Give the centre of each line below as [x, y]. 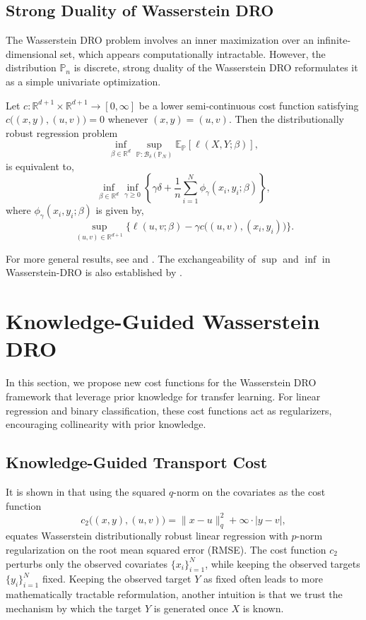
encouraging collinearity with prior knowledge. [106, 424]
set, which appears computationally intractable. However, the [193, 53]
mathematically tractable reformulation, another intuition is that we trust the [174, 594]
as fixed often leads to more [263, 579]
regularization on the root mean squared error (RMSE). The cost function [166, 550]
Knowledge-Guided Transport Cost [137, 462]
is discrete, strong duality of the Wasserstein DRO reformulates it [216, 67]
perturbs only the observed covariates [87, 563]
